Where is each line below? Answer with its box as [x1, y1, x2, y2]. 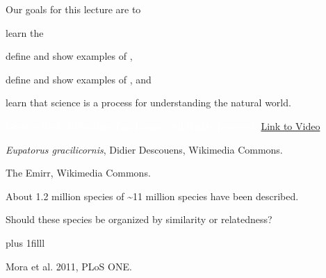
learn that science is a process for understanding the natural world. [6, 95, 291, 110]
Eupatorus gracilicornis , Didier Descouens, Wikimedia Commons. [6, 142, 283, 156]
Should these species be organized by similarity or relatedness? [6, 212, 272, 227]
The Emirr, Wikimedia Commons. [6, 165, 151, 180]
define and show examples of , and [6, 72, 152, 86]
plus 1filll [6, 235, 45, 250]
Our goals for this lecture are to [6, 2, 141, 16]
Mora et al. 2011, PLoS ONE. [6, 259, 132, 273]
